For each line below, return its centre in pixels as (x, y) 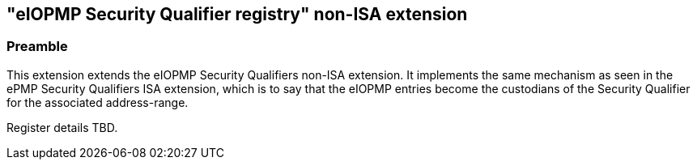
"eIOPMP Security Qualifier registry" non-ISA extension (237, 14)
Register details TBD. (62, 127)
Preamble (37, 47)
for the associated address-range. (98, 102)
